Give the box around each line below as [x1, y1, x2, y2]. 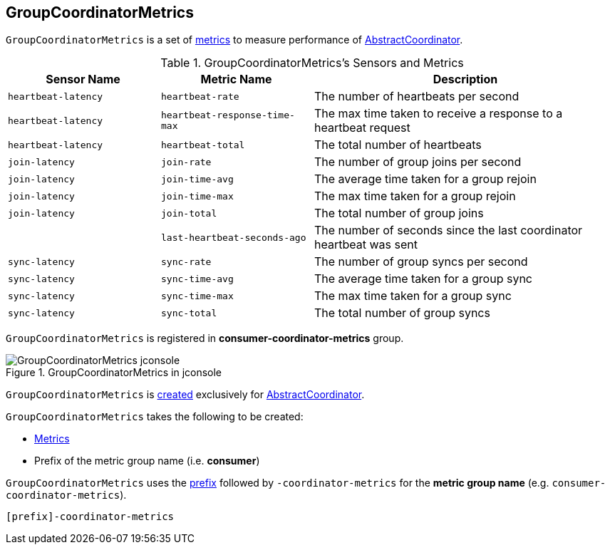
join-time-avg [161, 173, 234, 185]
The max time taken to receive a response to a [314, 106, 563, 121]
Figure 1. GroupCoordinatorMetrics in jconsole [6, 366, 222, 379]
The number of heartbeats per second [314, 89, 519, 104]
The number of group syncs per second [314, 254, 528, 269]
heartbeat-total [161, 139, 245, 150]
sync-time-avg [161, 273, 234, 284]
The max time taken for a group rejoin [314, 189, 516, 204]
